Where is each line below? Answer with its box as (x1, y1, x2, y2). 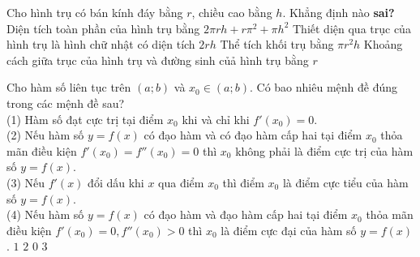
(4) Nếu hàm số (6, 206, 84, 223)
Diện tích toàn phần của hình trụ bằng (6, 19, 200, 36)
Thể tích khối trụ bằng (220, 36, 334, 53)
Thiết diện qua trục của (293, 19, 411, 36)
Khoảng (363, 36, 403, 53)
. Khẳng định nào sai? (282, 4, 395, 20)
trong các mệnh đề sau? (6, 94, 125, 111)
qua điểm (158, 173, 204, 191)
